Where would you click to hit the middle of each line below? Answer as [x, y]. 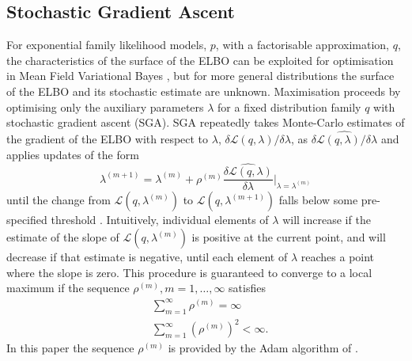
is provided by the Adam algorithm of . [263, 348]
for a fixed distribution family [289, 106]
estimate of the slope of [63, 237]
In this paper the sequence [70, 348]
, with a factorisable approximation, [302, 45]
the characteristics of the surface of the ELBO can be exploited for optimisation [200, 60]
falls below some [318, 200]
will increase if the [327, 220]
